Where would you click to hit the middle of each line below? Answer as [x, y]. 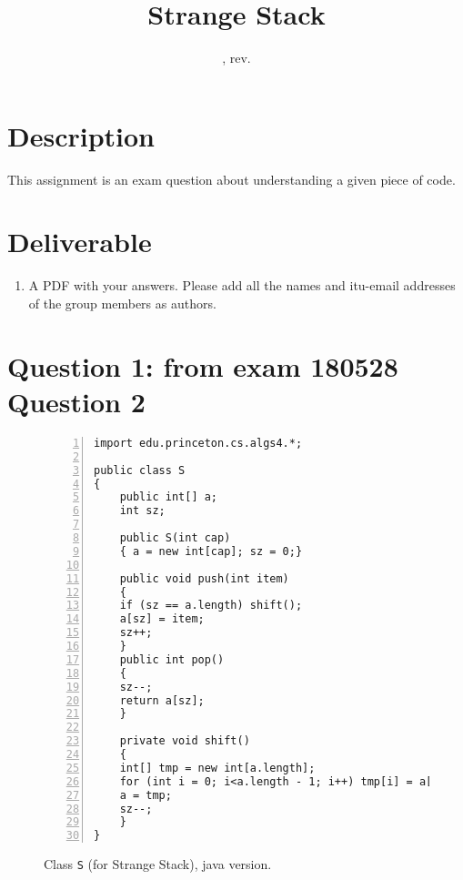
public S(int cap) [175, 538]
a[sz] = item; [162, 619]
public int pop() [172, 659]
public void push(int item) [204, 578]
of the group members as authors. [122, 303]
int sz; [142, 511]
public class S [140, 470]
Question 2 [76, 401]
